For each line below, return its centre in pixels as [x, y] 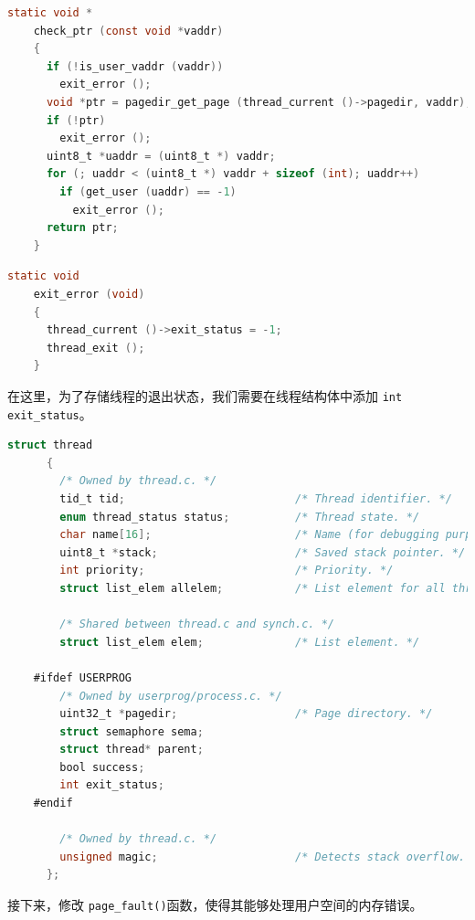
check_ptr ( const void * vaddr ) [128, 31]
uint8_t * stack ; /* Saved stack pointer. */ [263, 552]
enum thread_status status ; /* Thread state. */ [240, 517]
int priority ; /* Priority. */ [227, 571]
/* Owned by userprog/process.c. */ [171, 696]
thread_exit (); [95, 348]
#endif [53, 804]
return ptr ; [82, 228]
